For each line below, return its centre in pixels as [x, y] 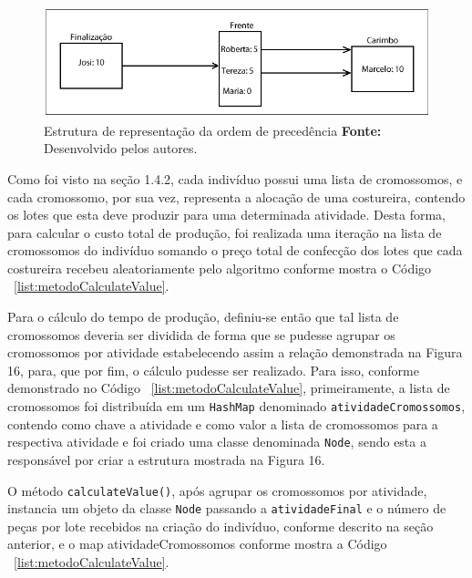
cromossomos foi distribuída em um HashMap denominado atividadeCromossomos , [236, 406]
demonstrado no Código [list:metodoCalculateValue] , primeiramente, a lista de [229, 388]
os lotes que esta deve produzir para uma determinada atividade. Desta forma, [226, 215]
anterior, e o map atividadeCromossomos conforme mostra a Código [197, 544]
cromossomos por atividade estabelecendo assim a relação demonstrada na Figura [235, 352]
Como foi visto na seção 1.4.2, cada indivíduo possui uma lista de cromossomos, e [235, 178]
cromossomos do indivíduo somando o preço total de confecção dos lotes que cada [235, 250]
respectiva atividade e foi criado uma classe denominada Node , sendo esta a [217, 442]
